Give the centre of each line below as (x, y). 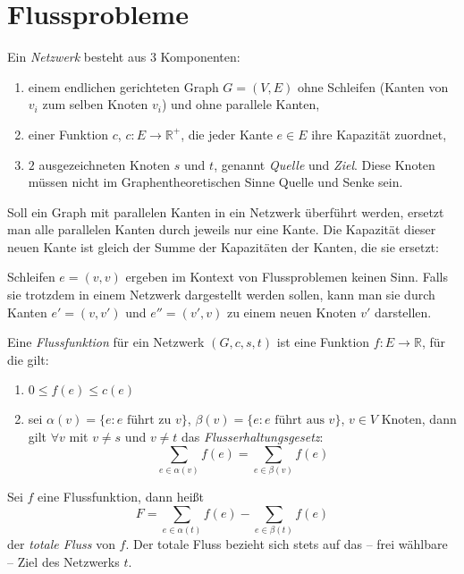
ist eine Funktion (323, 342)
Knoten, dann (419, 419)
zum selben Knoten (95, 104)
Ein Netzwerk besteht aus (77, 57)
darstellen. (403, 312)
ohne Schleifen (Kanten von (373, 86)
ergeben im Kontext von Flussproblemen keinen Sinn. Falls (287, 277)
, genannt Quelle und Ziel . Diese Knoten (325, 164)
